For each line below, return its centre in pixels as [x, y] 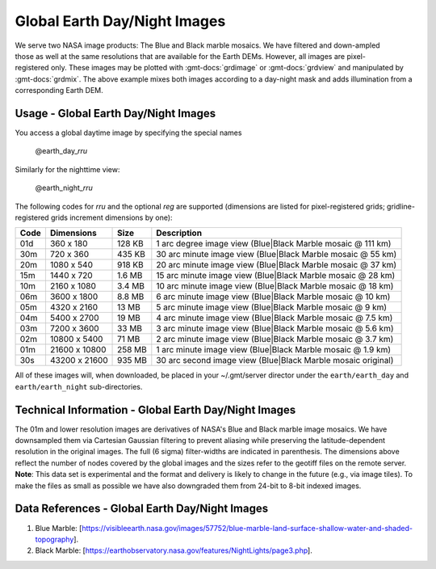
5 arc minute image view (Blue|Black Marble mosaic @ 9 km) [272, 307]
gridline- [401, 206]
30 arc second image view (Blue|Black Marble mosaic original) [275, 360]
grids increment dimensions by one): [111, 217]
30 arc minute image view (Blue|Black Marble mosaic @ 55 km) [277, 255]
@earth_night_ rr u [64, 188]
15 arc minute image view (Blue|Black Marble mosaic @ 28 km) [276, 276]
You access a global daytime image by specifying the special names [128, 133]
